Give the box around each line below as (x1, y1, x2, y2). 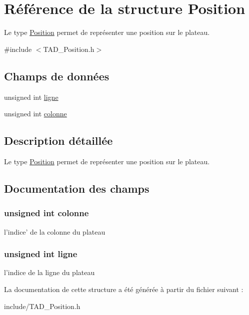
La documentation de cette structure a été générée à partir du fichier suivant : (4, 284, 243, 294)
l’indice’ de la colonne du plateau (4, 226, 105, 237)
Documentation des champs (4, 180, 149, 196)
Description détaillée (4, 133, 113, 148)
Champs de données (4, 68, 109, 83)
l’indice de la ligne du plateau (4, 267, 95, 278)
